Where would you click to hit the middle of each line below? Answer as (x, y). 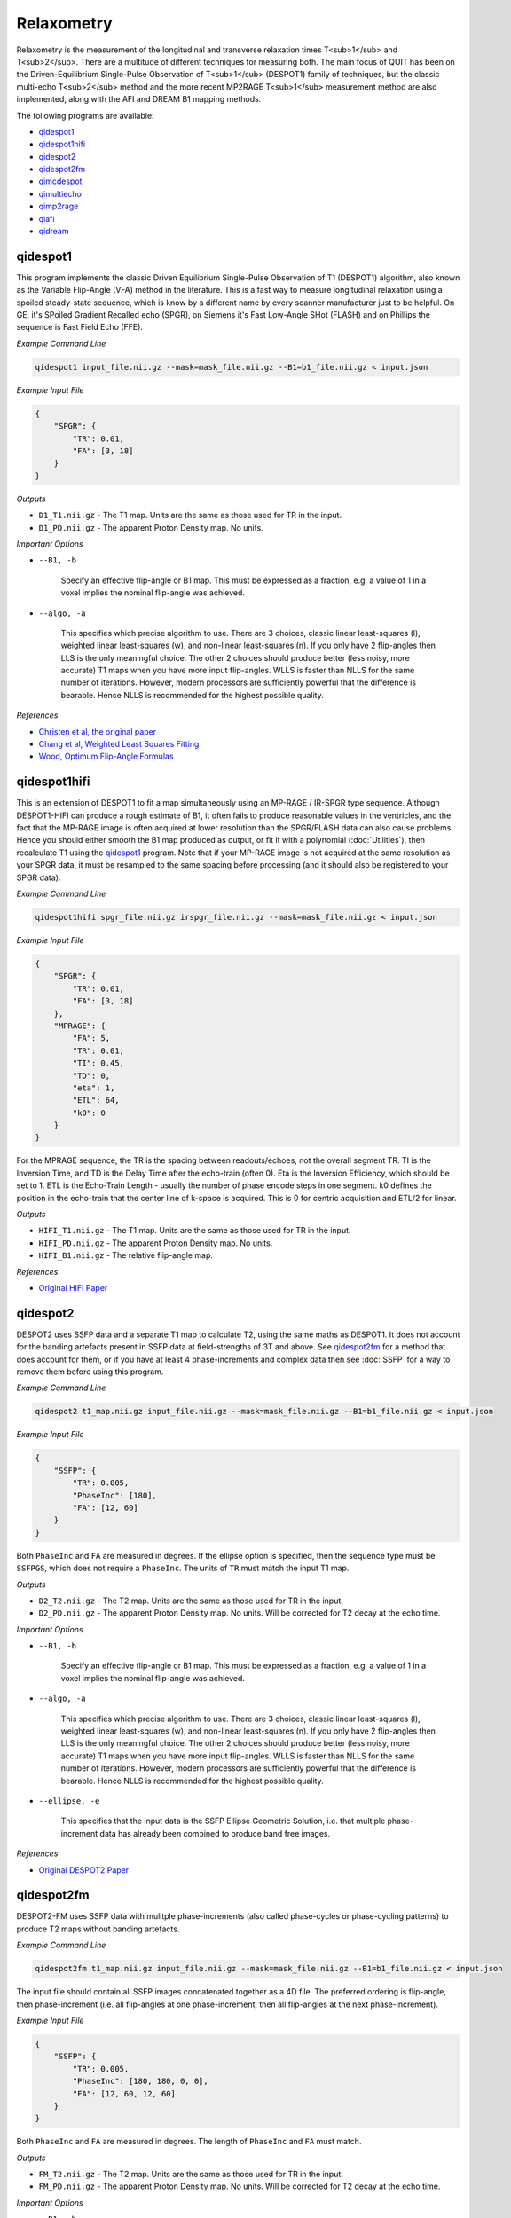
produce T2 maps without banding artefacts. (98, 1929)
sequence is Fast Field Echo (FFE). (80, 327)
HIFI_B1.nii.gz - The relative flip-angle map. (126, 1255)
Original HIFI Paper (73, 1287)
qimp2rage (59, 206)
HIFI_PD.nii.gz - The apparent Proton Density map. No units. (156, 1243)
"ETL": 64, (96, 1101)
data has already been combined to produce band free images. (215, 1833)
